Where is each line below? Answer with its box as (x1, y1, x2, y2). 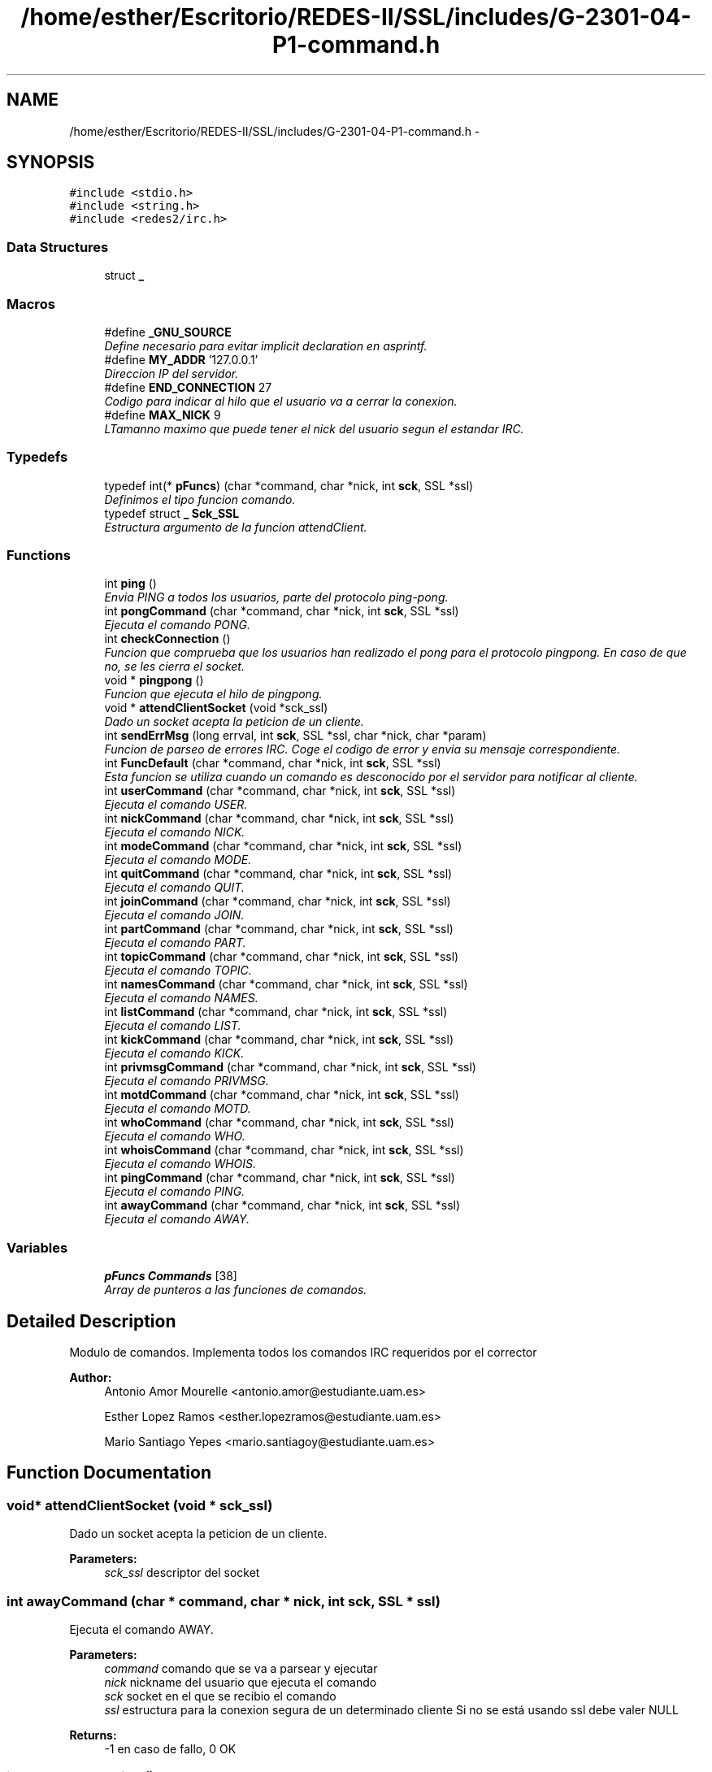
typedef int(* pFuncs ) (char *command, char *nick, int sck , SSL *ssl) (104, 478, 474, 493)
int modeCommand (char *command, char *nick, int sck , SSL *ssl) (104, 839, 462, 853)
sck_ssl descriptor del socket (104, 1566, 260, 1580)
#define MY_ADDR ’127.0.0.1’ (104, 352, 258, 367)
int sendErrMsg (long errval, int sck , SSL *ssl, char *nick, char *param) (104, 728, 487, 743)
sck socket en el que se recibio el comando (104, 1689, 336, 1703)
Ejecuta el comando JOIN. (104, 908, 245, 923)
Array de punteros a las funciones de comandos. (104, 1283, 367, 1297)
